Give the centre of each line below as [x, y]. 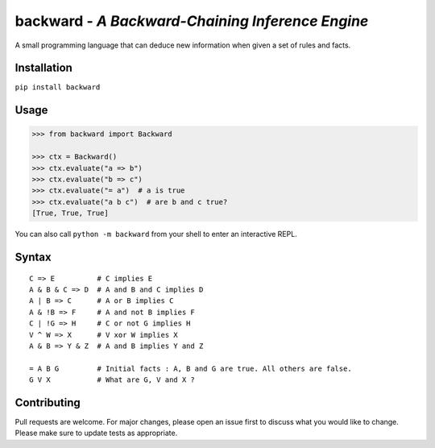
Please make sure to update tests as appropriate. [96, 433]
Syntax [33, 257]
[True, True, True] [70, 213]
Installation [43, 68]
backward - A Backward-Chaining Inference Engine [192, 21]
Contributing [48, 402]
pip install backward [58, 87]
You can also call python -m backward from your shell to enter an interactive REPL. [156, 234]
